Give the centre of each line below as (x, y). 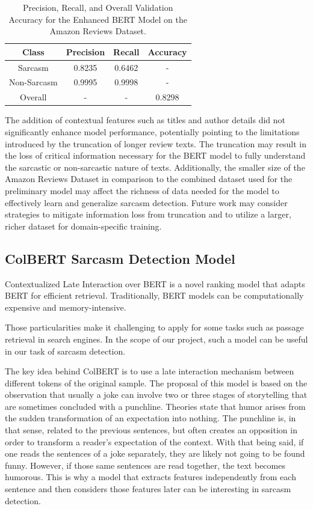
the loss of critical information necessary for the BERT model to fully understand (155, 155)
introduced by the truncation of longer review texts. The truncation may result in (156, 143)
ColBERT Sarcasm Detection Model (120, 258)
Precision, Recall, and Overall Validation (98, 7)
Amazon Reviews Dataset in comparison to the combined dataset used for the (149, 179)
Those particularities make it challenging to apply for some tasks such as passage (154, 327)
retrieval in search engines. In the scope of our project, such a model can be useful (156, 339)
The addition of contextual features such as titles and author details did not (145, 120)
